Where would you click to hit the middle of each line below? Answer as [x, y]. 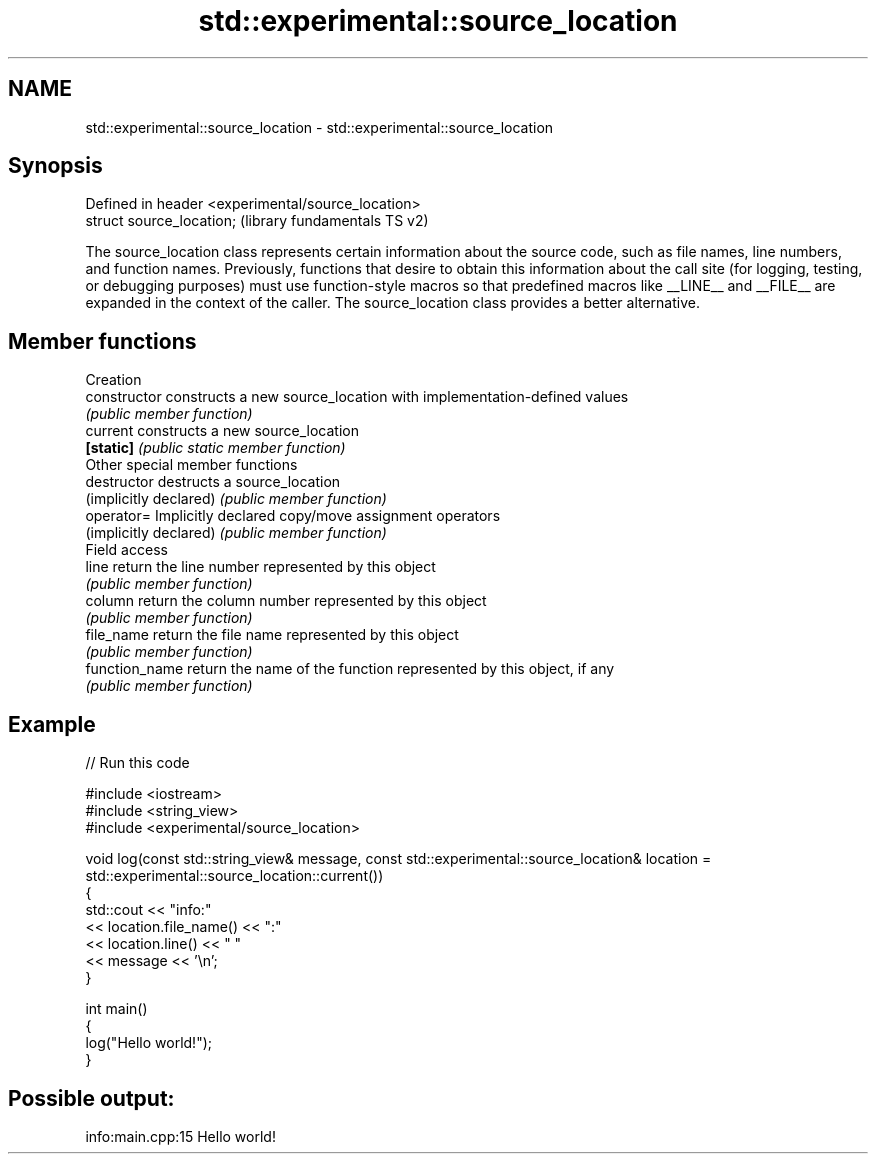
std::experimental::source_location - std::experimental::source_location [319, 127]
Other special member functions [191, 465]
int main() [116, 1009]
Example [52, 724]
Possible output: [91, 1098]
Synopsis [55, 166]
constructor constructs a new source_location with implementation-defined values [357, 397]
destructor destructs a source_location [213, 482]
